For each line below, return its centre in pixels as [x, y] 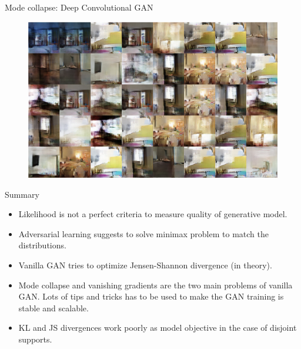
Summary [22, 194]
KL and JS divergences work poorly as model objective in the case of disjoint [158, 328]
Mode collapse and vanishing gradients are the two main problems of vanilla [155, 285]
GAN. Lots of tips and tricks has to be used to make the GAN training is [151, 296]
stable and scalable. [53, 308]
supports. [35, 339]
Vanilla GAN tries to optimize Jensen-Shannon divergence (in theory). [145, 265]
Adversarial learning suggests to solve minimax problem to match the [143, 233]
